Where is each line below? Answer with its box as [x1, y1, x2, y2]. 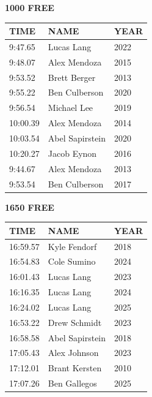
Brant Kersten [48, 361, 102, 374]
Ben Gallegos [48, 377, 97, 390]
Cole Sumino [48, 255, 96, 268]
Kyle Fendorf [48, 240, 97, 252]
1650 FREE [5, 200, 54, 213]
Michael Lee [48, 101, 93, 114]
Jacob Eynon [48, 146, 97, 159]
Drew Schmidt [48, 316, 102, 328]
